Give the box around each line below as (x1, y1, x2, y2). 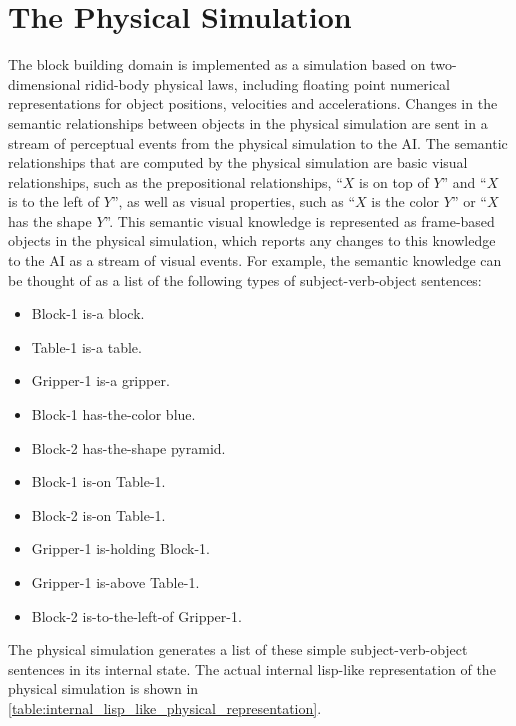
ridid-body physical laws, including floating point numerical (85, 73, 450, 94)
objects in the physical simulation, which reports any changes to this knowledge (8, 230, 496, 251)
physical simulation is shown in (8, 678, 199, 699)
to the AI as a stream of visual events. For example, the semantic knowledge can (8, 250, 502, 271)
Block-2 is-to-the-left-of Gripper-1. (31, 605, 242, 626)
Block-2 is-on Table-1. (31, 504, 166, 525)
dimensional (8, 73, 81, 94)
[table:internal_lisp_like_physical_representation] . (8, 697, 322, 718)
